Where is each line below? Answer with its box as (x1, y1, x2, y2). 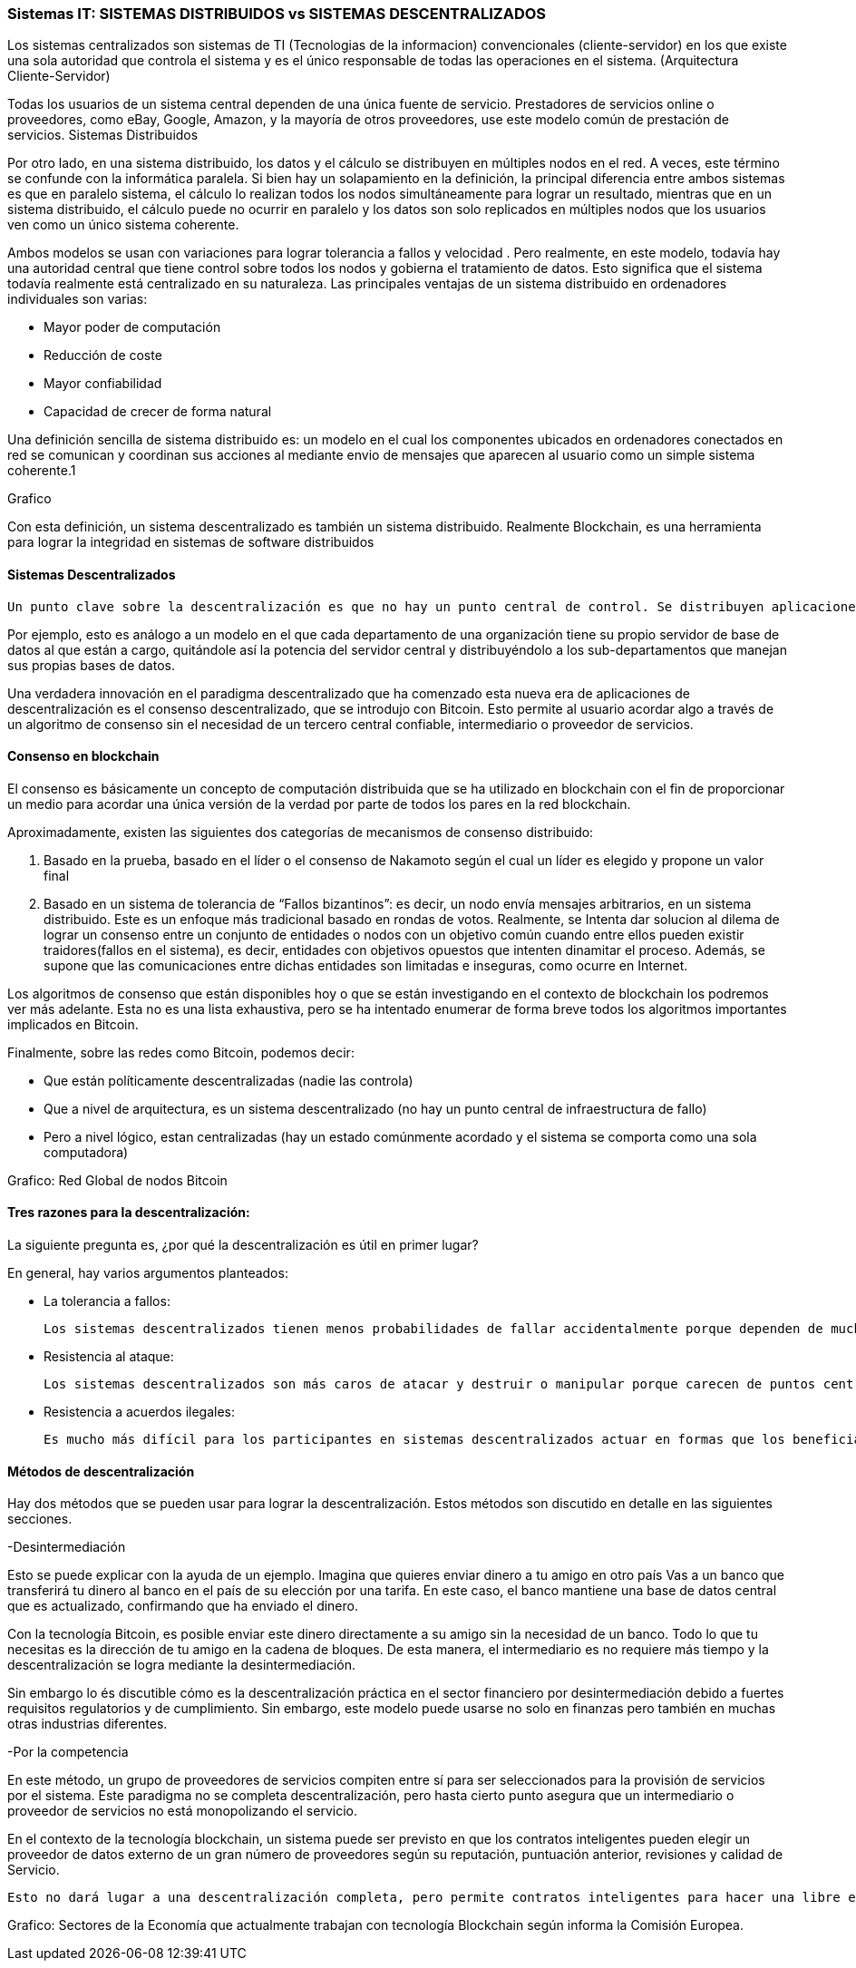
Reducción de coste (44, 347, 162, 364)
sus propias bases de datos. (7, 657, 175, 673)
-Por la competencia (7, 1744, 129, 1760)
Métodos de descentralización (7, 1463, 195, 1479)
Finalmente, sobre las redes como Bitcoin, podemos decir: (7, 1044, 355, 1060)
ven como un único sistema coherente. (7, 217, 239, 233)
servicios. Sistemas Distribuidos (7, 127, 199, 143)
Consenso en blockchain (7, 748, 160, 765)
